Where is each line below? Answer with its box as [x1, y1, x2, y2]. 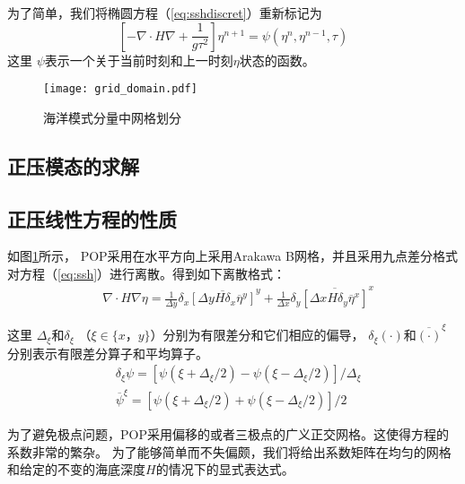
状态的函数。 [239, 50, 315, 69]
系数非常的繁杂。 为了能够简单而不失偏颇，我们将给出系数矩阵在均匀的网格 [7, 442, 452, 461]
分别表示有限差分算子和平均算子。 [7, 343, 208, 362]
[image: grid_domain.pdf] [43, 82, 197, 96]
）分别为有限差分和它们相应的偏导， [150, 325, 364, 344]
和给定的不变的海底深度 [7, 460, 145, 479]
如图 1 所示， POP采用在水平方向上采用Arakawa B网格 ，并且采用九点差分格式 [7, 246, 458, 265]
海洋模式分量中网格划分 [43, 108, 181, 126]
